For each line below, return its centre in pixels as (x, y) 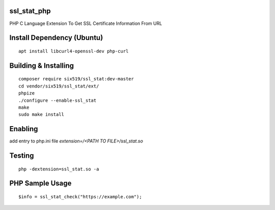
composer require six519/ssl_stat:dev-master (76, 79)
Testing (22, 156)
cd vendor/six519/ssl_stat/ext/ (59, 86)
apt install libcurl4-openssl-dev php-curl (74, 51)
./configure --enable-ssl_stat (58, 100)
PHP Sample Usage (40, 183)
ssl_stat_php (30, 11)
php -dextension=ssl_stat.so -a (59, 169)
